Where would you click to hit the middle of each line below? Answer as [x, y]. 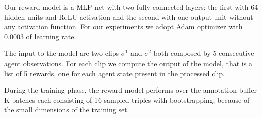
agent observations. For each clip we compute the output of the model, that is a [128, 63]
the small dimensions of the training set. [67, 110]
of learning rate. [51, 36]
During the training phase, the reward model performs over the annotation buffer [131, 90]
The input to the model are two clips [62, 53]
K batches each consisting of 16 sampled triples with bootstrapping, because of [127, 100]
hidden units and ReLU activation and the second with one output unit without [129, 16]
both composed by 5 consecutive [204, 53]
